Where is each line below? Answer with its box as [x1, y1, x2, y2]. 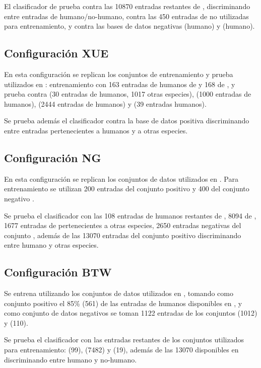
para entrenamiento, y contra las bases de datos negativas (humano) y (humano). [4, 21, 255, 31]
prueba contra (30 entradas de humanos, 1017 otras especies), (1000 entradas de [4, 89, 251, 99]
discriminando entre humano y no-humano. [4, 354, 137, 364]
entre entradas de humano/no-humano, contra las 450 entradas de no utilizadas [4, 11, 249, 21]
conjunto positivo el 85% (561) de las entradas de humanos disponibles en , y [4, 298, 242, 308]
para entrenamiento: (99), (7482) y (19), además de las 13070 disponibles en [4, 344, 239, 355]
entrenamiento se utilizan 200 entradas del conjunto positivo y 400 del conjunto [4, 183, 249, 194]
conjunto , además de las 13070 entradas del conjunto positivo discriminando [4, 230, 241, 240]
